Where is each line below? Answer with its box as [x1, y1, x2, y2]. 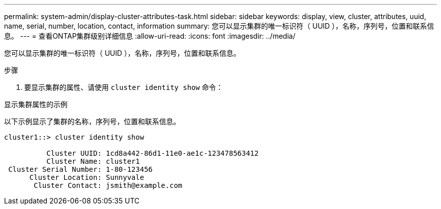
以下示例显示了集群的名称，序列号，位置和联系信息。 [4, 117, 180, 126]
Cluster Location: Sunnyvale [29, 173, 144, 181]
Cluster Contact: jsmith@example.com [34, 181, 183, 189]
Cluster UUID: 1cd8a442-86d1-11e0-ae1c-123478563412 [46, 149, 259, 157]
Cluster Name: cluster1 [46, 157, 140, 165]
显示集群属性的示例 [4, 100, 67, 109]
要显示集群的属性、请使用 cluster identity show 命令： [24, 83, 223, 91]
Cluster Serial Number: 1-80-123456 [8, 165, 153, 173]
